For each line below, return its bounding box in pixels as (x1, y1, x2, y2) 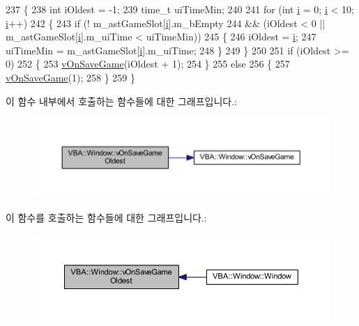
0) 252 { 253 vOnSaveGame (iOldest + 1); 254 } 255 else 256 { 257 (6, 56, 290, 71)
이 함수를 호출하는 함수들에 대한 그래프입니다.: (6, 210, 207, 224)
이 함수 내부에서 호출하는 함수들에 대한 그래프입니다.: (6, 93, 237, 108)
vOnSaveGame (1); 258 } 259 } (6, 70, 135, 84)
